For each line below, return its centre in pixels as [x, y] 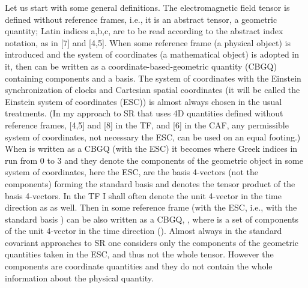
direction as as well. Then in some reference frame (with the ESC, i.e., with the [151, 207]
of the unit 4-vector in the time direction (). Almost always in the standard [143, 231]
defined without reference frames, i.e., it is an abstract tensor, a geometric [141, 19]
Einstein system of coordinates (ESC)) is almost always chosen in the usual [143, 101]
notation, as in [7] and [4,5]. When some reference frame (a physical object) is [148, 42]
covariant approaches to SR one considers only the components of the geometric [152, 242]
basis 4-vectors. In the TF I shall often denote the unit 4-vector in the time [143, 195]
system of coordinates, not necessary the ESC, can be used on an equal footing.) [153, 136]
